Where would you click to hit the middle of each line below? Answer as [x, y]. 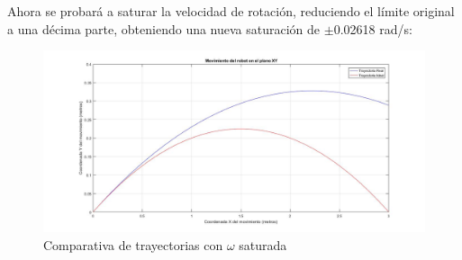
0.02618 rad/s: [373, 28]
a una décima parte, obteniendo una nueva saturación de [164, 28]
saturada [263, 244]
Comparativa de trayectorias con [133, 244]
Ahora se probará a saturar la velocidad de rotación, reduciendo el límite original [231, 11]
